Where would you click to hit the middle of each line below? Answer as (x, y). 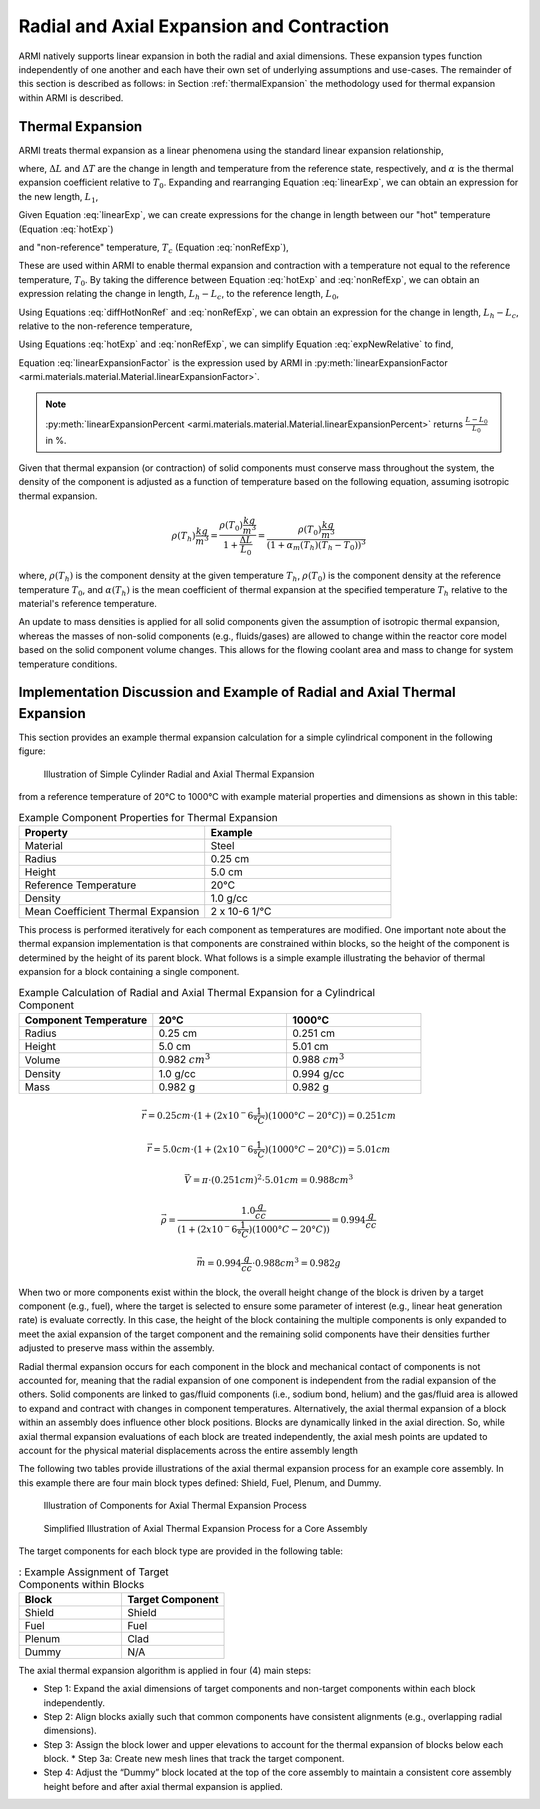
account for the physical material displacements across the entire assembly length (188, 1450)
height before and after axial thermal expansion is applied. (163, 1786)
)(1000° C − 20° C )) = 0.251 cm (330, 1115)
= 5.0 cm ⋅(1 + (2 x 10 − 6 (203, 1148)
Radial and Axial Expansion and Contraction (204, 26)
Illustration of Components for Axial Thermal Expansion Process (175, 1506)
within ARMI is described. (71, 97)
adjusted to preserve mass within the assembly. (116, 1348)
